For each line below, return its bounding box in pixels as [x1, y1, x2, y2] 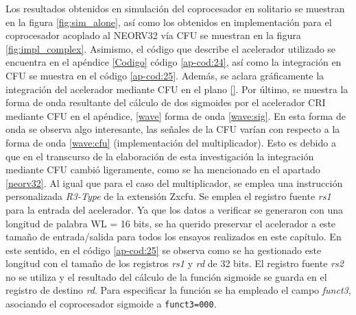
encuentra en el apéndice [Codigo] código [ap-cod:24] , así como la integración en [5, 55, 342, 69]
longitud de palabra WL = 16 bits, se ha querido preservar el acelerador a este [5, 216, 336, 230]
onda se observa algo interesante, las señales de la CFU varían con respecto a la [5, 122, 340, 136]
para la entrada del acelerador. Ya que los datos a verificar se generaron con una [5, 202, 344, 216]
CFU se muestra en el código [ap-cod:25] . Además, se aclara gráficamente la [5, 68, 324, 82]
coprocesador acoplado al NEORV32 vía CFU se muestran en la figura [5, 28, 301, 42]
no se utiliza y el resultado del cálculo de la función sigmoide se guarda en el [5, 269, 327, 283]
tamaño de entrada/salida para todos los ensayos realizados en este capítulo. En [5, 229, 342, 244]
